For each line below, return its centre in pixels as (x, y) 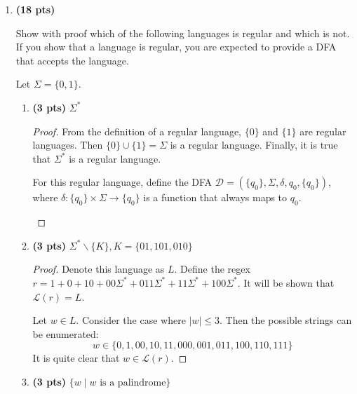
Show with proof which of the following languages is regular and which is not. (183, 33)
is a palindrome (133, 382)
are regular (323, 131)
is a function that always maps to (215, 197)
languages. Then (68, 145)
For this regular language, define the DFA (122, 182)
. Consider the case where (131, 320)
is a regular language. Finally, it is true (254, 145)
